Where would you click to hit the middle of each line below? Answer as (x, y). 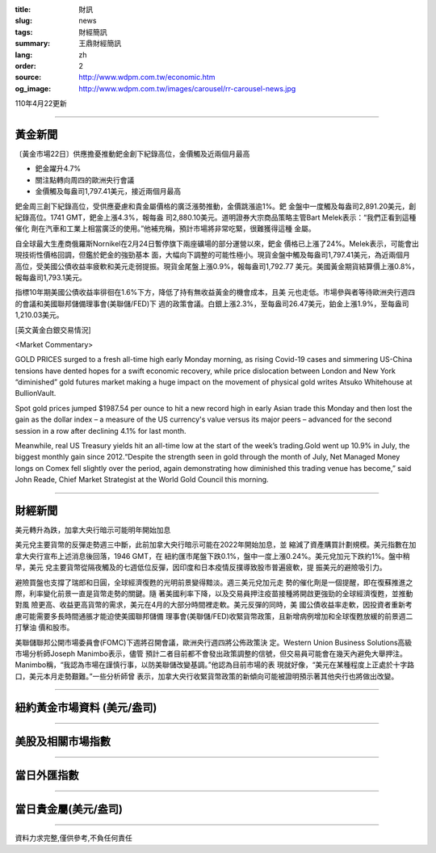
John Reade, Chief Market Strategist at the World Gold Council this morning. (142, 480)
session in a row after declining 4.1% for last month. (101, 431)
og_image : (33, 88)
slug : (23, 21)
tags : (24, 32)
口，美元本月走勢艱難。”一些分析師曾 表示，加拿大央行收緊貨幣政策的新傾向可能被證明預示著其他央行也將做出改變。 (207, 676)
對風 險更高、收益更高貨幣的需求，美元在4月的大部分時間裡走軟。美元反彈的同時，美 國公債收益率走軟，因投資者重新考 (214, 605)
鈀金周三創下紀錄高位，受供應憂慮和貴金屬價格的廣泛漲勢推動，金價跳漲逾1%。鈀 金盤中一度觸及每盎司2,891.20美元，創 (216, 206)
